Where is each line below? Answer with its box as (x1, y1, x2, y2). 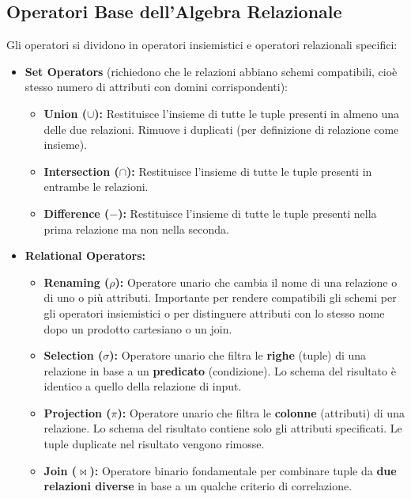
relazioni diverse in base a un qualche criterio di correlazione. (43, 478, 353, 494)
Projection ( (43, 404, 111, 421)
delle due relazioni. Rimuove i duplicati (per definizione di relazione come (43, 120, 399, 137)
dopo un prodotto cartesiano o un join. (43, 320, 232, 337)
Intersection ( (43, 162, 119, 179)
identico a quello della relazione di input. (43, 378, 242, 394)
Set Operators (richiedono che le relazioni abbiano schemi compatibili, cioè (25, 63, 398, 79)
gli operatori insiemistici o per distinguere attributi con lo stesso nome (43, 304, 385, 321)
